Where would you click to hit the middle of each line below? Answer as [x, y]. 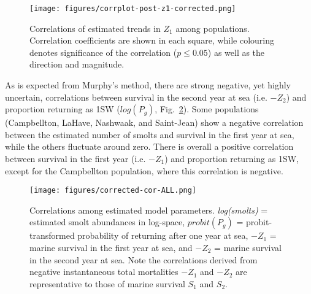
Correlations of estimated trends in [95, 28]
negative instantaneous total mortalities [104, 272]
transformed [52, 235]
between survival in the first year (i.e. [75, 158]
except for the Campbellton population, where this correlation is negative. [144, 170]
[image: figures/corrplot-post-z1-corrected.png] [133, 9]
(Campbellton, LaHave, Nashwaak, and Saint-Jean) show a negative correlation [154, 122]
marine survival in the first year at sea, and [111, 248]
